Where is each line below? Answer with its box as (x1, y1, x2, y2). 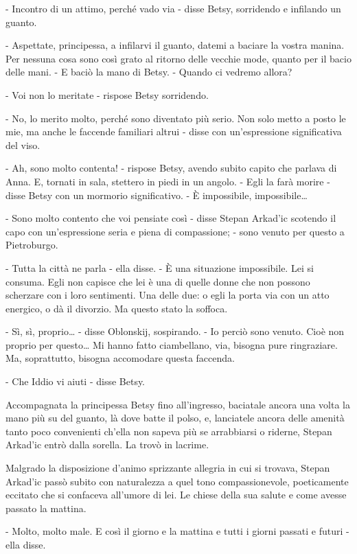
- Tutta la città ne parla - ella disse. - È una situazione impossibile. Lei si (5, 260, 314, 275)
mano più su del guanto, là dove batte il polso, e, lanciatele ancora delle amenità (5, 411, 345, 425)
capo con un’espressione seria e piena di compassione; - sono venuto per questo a (5, 224, 345, 238)
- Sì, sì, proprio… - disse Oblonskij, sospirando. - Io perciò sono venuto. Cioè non (5, 324, 345, 338)
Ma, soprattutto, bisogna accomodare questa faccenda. (5, 351, 235, 365)
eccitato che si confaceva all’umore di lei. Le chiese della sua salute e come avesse (5, 487, 347, 502)
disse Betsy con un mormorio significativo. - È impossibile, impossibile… (5, 187, 308, 202)
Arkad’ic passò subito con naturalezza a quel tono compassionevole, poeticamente (5, 474, 349, 488)
